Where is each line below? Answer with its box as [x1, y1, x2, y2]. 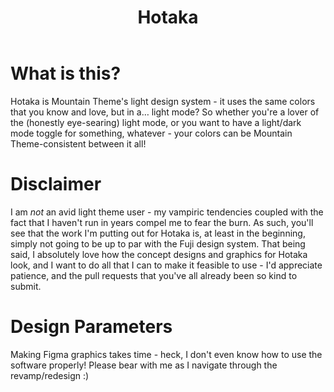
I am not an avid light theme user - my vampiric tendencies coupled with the [10, 206, 324, 218]
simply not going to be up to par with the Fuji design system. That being [10, 237, 306, 250]
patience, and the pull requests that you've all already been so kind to [10, 269, 298, 281]
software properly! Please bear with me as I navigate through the [10, 359, 278, 371]
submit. [10, 280, 42, 292]
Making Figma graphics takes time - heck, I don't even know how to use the [10, 348, 323, 360]
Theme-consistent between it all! [10, 137, 147, 150]
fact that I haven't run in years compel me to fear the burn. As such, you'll [10, 216, 314, 228]
